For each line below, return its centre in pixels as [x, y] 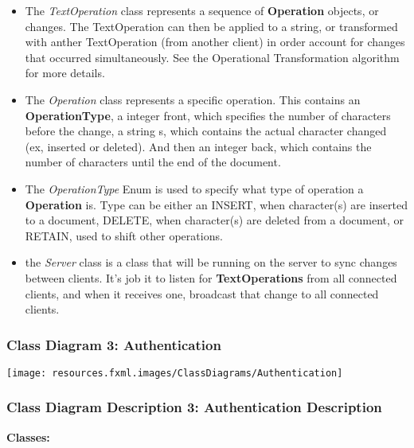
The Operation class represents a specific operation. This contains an [193, 99]
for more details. [65, 73]
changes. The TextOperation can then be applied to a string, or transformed [211, 26]
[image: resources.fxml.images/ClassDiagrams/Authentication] [175, 373]
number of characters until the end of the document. [153, 162]
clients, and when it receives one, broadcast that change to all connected [202, 293]
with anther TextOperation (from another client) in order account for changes [215, 42]
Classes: [28, 436]
